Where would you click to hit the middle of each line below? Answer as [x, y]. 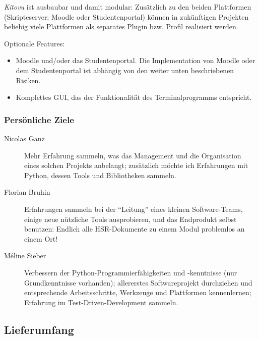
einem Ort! [41, 238]
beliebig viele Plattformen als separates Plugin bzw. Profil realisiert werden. [121, 26]
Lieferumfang [39, 329]
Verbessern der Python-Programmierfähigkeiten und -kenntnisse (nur [131, 272]
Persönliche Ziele [39, 119]
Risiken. [28, 80]
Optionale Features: [35, 43]
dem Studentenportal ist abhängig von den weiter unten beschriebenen [125, 70]
